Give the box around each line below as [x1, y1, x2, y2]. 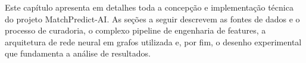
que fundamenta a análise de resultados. [5, 47, 151, 59]
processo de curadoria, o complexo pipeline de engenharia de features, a [5, 24, 266, 37]
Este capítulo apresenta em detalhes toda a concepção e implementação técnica [5, 1, 293, 13]
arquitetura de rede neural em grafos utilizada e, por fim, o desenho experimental [5, 35, 302, 48]
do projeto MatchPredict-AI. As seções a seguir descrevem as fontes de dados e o [5, 12, 300, 25]
